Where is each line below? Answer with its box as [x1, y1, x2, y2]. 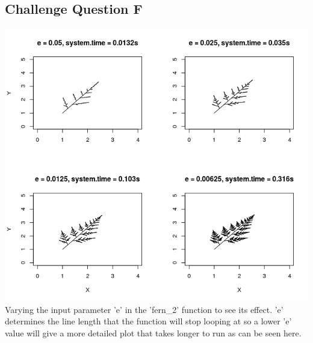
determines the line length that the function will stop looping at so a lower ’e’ [5, 315, 292, 327]
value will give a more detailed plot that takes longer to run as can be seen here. [5, 326, 302, 339]
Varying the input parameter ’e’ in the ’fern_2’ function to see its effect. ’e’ [5, 303, 284, 315]
